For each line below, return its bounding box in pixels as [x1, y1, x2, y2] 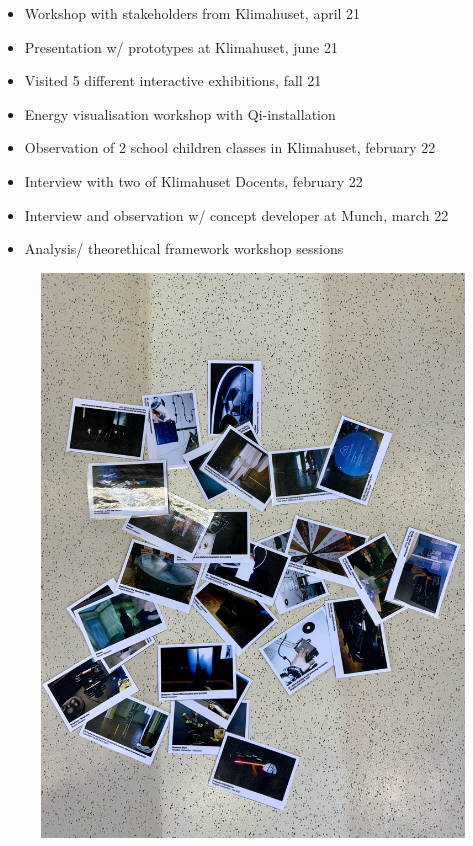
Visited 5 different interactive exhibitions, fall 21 [24, 70, 322, 91]
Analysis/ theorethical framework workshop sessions [24, 238, 344, 259]
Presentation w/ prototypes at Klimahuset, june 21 [24, 36, 338, 57]
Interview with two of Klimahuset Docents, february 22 [24, 170, 363, 191]
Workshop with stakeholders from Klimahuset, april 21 [24, 3, 361, 23]
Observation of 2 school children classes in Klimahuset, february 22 [24, 137, 436, 158]
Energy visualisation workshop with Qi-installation [24, 103, 336, 124]
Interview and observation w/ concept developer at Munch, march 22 [24, 204, 449, 225]
